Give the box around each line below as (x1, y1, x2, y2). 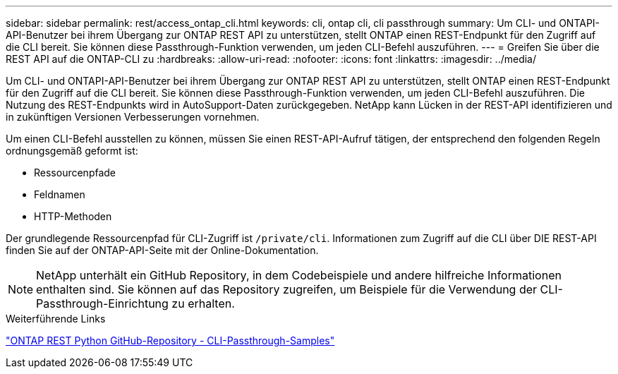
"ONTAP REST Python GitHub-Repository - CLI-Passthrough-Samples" (6, 334, 335, 346)
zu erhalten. (171, 296, 235, 310)
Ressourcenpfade (34, 167, 116, 179)
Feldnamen (34, 188, 85, 200)
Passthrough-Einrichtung (36, 296, 169, 310)
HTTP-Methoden (34, 210, 112, 222)
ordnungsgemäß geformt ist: (6, 145, 138, 157)
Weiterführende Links (6, 313, 106, 325)
